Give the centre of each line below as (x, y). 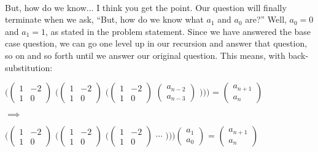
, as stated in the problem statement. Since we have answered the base (178, 31)
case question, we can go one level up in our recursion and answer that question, (156, 43)
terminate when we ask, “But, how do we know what (104, 19)
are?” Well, (266, 19)
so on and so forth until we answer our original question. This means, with (145, 55)
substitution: (29, 67)
